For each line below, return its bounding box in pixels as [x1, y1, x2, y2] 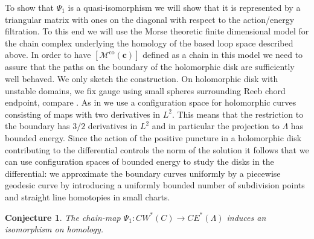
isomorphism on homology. [5, 223, 104, 235]
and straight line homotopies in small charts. [5, 190, 170, 203]
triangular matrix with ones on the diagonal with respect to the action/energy [5, 13, 295, 25]
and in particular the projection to [152, 119, 280, 132]
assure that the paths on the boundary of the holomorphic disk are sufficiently [5, 60, 295, 73]
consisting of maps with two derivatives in [5, 107, 160, 120]
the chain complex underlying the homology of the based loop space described [5, 36, 293, 49]
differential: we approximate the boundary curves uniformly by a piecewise [5, 167, 281, 179]
